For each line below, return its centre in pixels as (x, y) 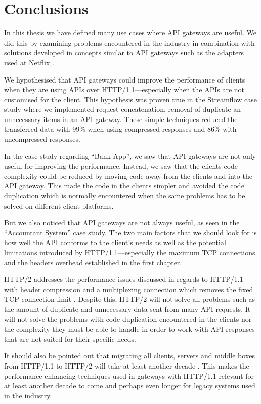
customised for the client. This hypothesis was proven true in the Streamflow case (130, 99)
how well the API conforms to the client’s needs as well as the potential (115, 242)
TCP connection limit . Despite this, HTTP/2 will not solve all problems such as (130, 299)
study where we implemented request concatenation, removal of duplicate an (123, 109)
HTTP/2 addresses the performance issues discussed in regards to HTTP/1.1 (124, 279)
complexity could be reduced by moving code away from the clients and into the (128, 175)
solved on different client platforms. (59, 205)
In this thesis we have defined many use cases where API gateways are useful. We (130, 33)
